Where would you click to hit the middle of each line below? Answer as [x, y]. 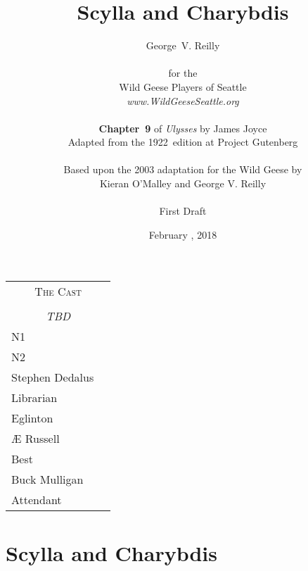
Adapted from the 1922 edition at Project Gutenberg [183, 142]
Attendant [37, 500]
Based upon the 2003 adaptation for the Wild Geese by [183, 169]
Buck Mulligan [47, 479]
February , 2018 [183, 234]
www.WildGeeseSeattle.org [183, 100]
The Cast [58, 291]
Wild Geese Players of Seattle [183, 86]
